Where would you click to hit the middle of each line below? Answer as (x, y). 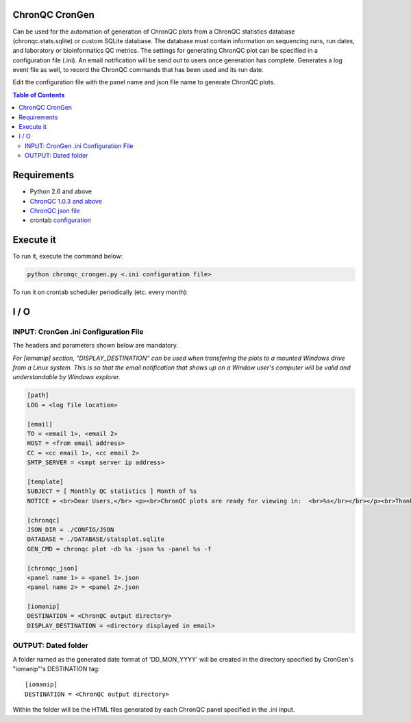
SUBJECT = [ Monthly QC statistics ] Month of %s (112, 491)
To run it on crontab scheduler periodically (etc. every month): (100, 292)
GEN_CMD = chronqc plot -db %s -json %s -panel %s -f (119, 549)
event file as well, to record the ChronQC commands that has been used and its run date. (138, 70)
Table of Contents (39, 95)
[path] (38, 395)
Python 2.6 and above (61, 191)
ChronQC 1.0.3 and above (66, 201)
